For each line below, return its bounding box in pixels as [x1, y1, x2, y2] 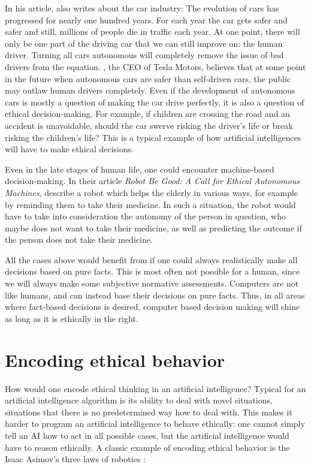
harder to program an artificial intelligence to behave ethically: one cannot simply [5, 417, 305, 430]
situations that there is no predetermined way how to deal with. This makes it [5, 405, 292, 418]
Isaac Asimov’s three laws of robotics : [5, 453, 146, 465]
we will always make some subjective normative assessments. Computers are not [5, 277, 299, 290]
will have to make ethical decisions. [5, 143, 134, 155]
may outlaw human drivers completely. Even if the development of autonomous [5, 84, 295, 97]
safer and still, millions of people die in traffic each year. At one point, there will [5, 25, 300, 38]
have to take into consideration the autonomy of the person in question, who [5, 210, 286, 222]
